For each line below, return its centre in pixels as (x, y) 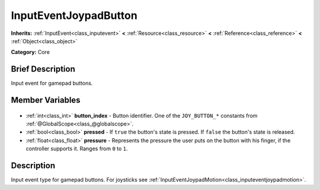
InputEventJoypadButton (74, 15)
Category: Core (31, 52)
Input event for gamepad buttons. (52, 83)
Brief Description (43, 69)
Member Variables (46, 100)
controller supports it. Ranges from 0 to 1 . (77, 149)
